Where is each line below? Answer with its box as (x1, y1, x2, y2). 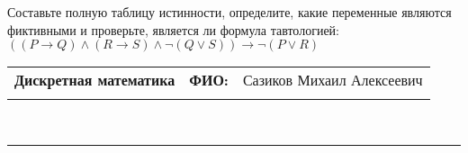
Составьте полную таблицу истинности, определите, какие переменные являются (7, 3, 452, 21)
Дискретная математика (14, 69, 175, 91)
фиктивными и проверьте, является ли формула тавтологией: (7, 20, 339, 39)
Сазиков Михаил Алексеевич (242, 69, 423, 91)
